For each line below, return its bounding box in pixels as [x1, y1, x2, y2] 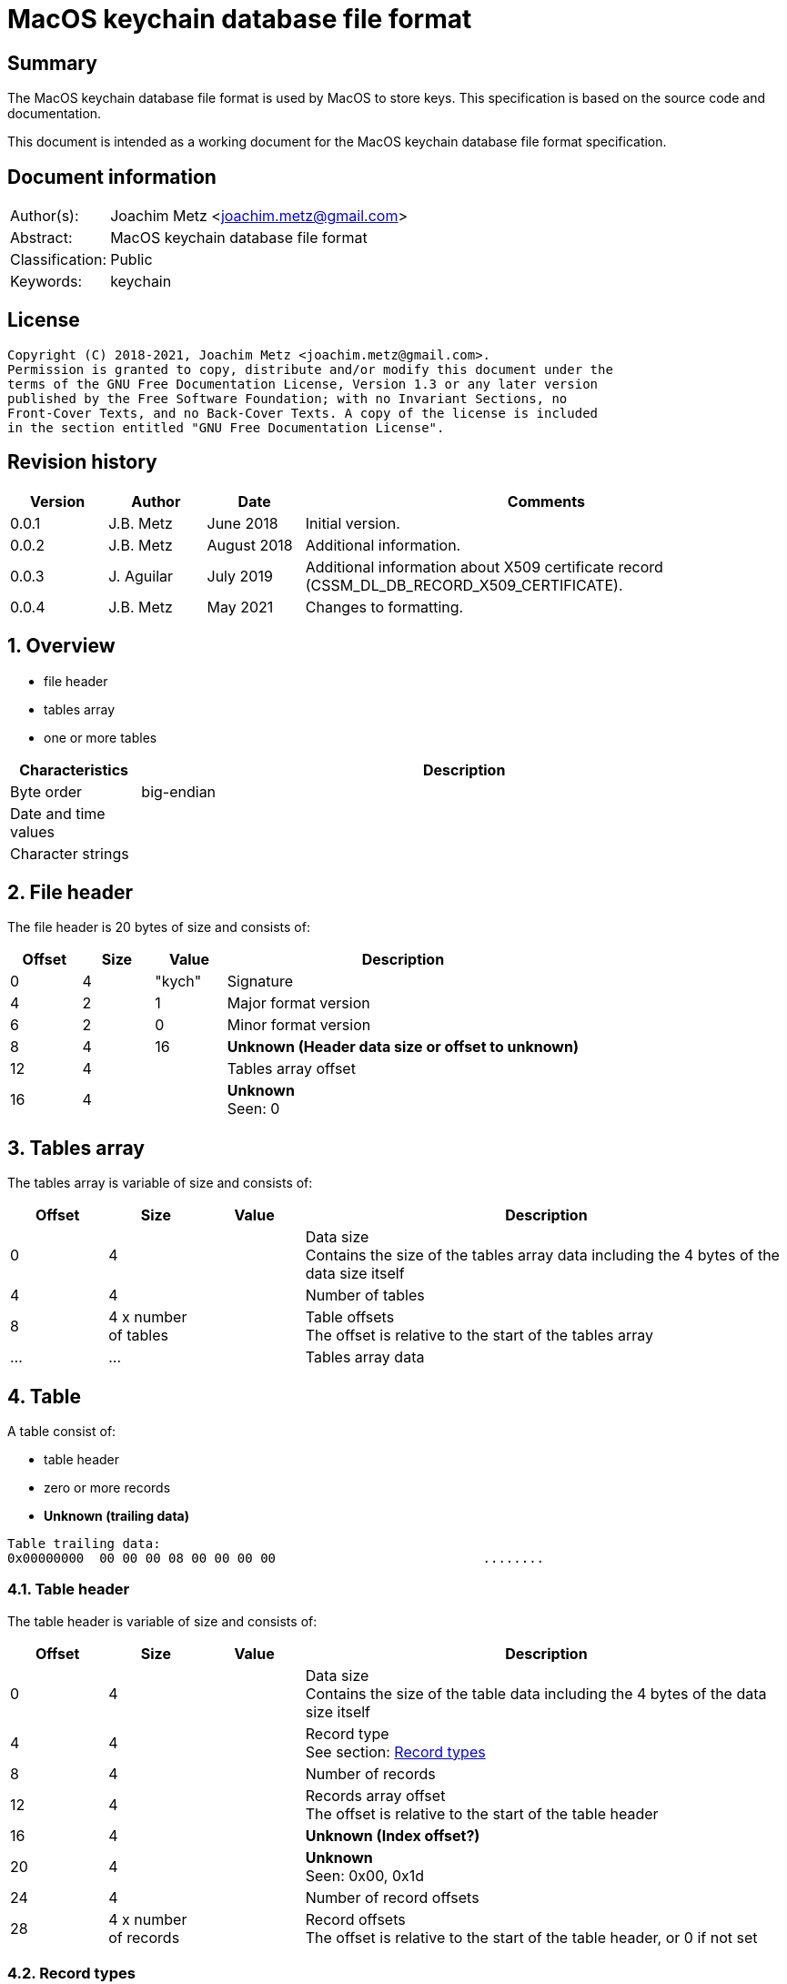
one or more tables [44, 729, 157, 745]
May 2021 [207, 597, 274, 616]
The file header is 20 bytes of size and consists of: [7, 919, 310, 936]
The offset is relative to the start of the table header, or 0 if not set [305, 1928, 758, 1947]
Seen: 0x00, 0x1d [305, 1866, 425, 1885]
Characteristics [19, 760, 129, 779]
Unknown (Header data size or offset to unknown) [227, 1038, 579, 1057]
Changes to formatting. [305, 597, 464, 616]
